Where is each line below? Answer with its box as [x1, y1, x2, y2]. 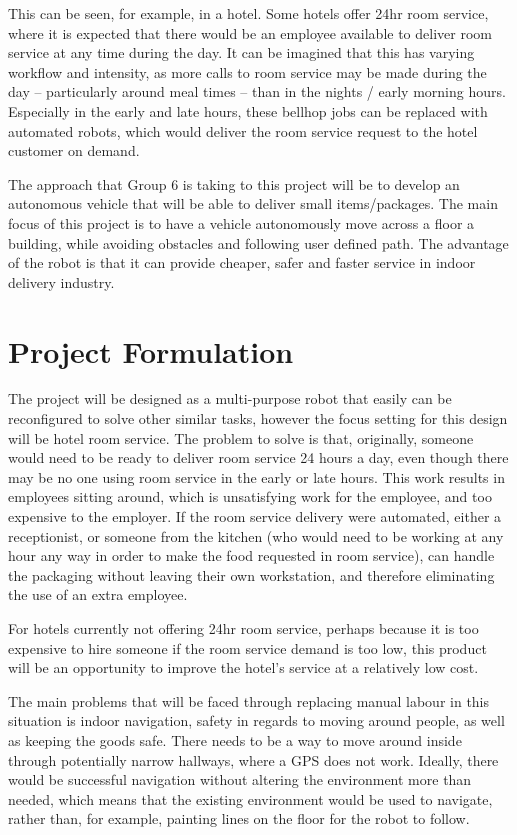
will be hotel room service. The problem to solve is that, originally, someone [8, 427, 474, 448]
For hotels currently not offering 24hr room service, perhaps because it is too [8, 617, 479, 638]
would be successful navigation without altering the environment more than [8, 769, 472, 790]
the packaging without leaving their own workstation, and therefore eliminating [8, 564, 495, 585]
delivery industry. [8, 271, 115, 292]
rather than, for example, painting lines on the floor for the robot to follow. [8, 808, 470, 829]
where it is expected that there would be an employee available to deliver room [8, 22, 492, 43]
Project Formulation [8, 330, 294, 371]
